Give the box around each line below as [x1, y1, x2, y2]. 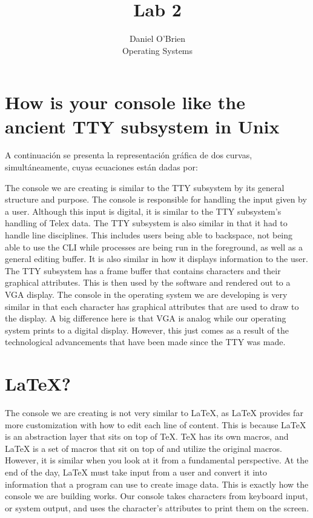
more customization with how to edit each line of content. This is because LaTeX [5, 418, 306, 431]
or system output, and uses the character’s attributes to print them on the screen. [5, 501, 309, 514]
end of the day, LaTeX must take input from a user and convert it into [5, 466, 267, 479]
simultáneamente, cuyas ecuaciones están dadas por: [5, 161, 198, 173]
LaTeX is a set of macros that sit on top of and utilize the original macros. [5, 442, 282, 454]
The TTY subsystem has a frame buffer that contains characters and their [5, 264, 281, 277]
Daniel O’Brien [129, 32, 186, 45]
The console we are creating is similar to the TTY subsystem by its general [5, 181, 285, 193]
